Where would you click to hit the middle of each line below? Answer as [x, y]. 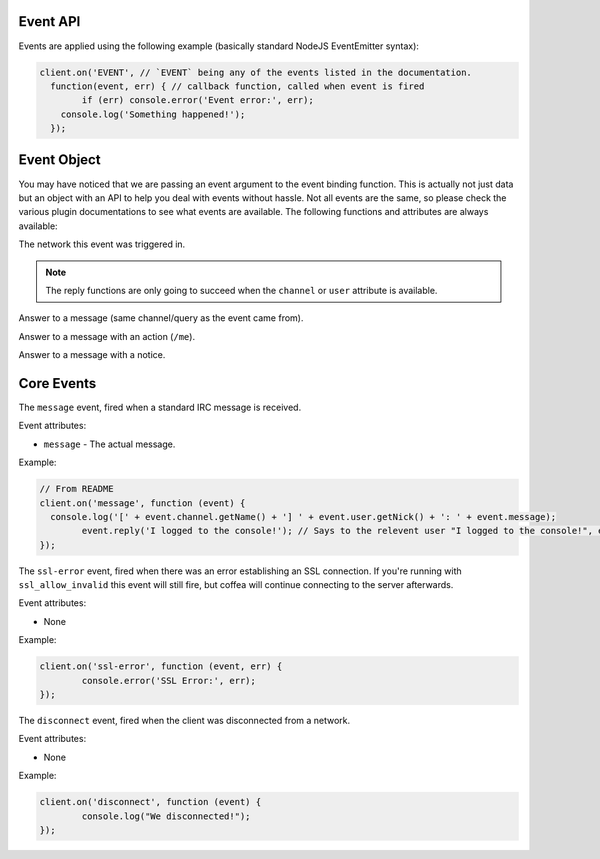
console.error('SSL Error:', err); [169, 680]
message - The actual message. [109, 444]
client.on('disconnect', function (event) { [150, 802]
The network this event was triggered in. [102, 244]
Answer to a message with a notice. [92, 355]
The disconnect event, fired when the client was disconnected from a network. [184, 720]
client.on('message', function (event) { [142, 503]
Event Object [59, 160]
